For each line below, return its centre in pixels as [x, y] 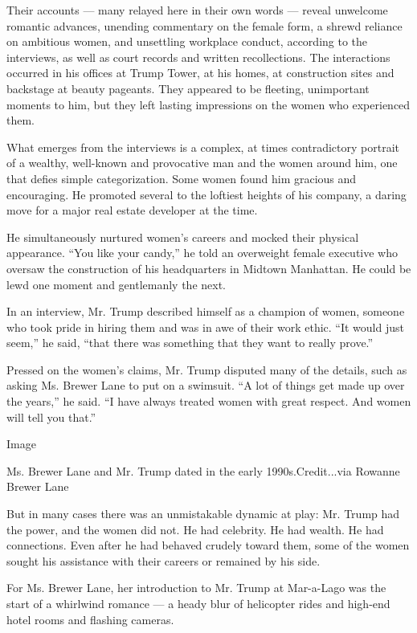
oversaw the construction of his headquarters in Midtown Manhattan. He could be [209, 268]
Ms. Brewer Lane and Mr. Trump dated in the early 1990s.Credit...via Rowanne [203, 470]
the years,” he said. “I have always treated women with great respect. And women [209, 401]
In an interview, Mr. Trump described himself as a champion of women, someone [206, 311]
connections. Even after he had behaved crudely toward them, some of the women [208, 545]
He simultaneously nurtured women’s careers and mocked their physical [183, 237]
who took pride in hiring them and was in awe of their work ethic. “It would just [205, 327]
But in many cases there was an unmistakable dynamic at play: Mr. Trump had [203, 514]
